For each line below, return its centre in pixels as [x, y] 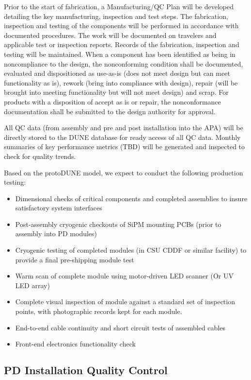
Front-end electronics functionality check [75, 344]
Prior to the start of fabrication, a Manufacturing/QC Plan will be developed [119, 6]
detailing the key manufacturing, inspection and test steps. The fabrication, [116, 16]
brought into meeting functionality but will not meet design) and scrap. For [116, 92]
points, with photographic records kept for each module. [99, 311]
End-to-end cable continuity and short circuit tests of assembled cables [120, 327]
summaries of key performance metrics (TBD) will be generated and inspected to [125, 147]
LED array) [32, 285]
